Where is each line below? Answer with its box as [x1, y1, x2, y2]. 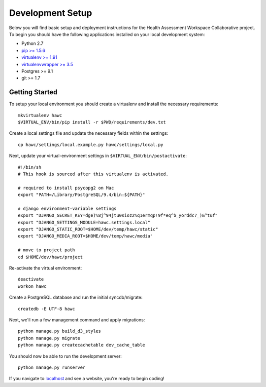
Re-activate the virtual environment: [9, 265, 82, 271]
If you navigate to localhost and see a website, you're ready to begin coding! [9, 376, 165, 382]
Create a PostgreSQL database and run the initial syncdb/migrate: [9, 294, 143, 301]
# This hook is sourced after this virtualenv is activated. [18, 171, 168, 177]
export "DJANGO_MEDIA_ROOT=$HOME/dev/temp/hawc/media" [18, 233, 153, 239]
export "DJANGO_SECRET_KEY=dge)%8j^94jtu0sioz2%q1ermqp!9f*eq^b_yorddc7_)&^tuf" [18, 213, 218, 218]
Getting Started [9, 88, 58, 96]
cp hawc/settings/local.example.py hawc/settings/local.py [18, 142, 164, 148]
